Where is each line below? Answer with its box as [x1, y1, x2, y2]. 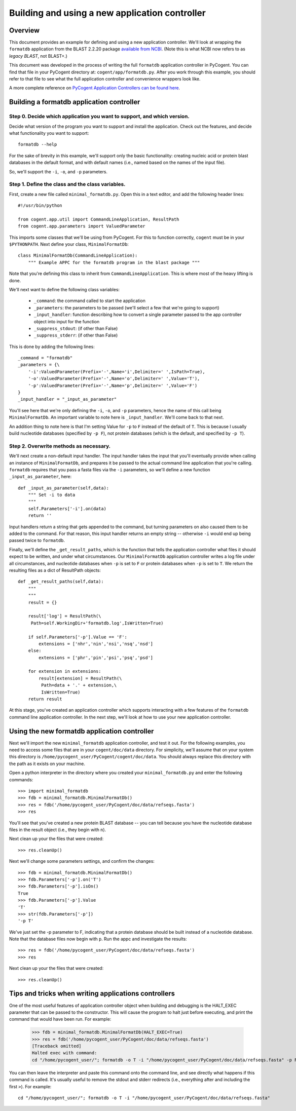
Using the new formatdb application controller [9, 727, 154, 735]
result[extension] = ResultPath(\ [38, 675, 122, 681]
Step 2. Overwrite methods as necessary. [9, 442, 111, 449]
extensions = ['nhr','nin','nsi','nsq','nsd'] [38, 641, 153, 647]
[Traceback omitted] [32, 1043, 81, 1049]
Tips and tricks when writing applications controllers [9, 990, 175, 998]
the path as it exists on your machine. [9, 761, 85, 766]
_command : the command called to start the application [34, 298, 146, 304]
